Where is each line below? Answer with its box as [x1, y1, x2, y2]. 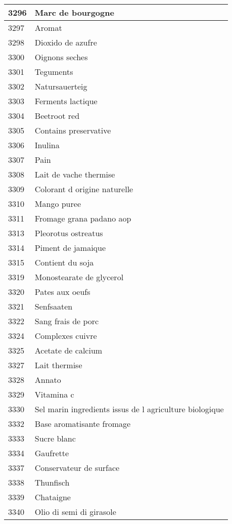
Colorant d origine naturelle [34, 183, 133, 195]
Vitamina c [34, 388, 74, 400]
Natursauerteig [34, 80, 87, 92]
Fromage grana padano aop [34, 212, 131, 224]
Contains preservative [34, 124, 111, 136]
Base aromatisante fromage [34, 418, 131, 429]
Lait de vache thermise [34, 168, 115, 180]
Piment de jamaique [34, 242, 106, 253]
